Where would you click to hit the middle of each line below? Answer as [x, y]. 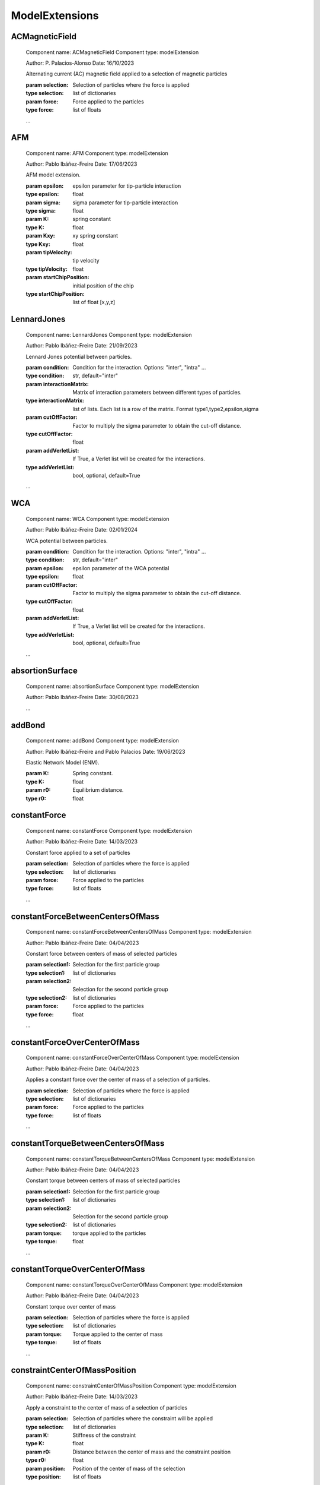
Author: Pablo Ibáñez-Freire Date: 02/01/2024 [82, 530]
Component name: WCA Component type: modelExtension [97, 519]
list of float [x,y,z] [94, 302]
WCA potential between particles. [67, 541]
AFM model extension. [53, 175]
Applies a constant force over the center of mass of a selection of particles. [118, 1080]
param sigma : [43, 203]
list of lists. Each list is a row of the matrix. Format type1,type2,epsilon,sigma [166, 409]
